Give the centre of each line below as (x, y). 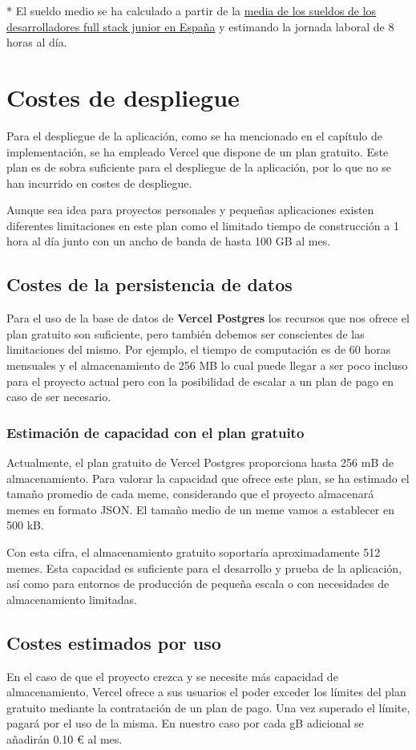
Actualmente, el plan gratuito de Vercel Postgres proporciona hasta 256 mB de (200, 462)
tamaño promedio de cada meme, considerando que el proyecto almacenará (190, 494)
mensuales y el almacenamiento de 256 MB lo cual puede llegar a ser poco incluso (207, 365)
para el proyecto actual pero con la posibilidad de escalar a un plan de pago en (200, 381)
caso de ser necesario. (59, 397)
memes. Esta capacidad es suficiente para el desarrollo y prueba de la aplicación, (204, 568)
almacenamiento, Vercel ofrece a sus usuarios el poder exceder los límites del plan (206, 692)
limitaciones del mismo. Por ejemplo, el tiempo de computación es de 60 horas (199, 349)
